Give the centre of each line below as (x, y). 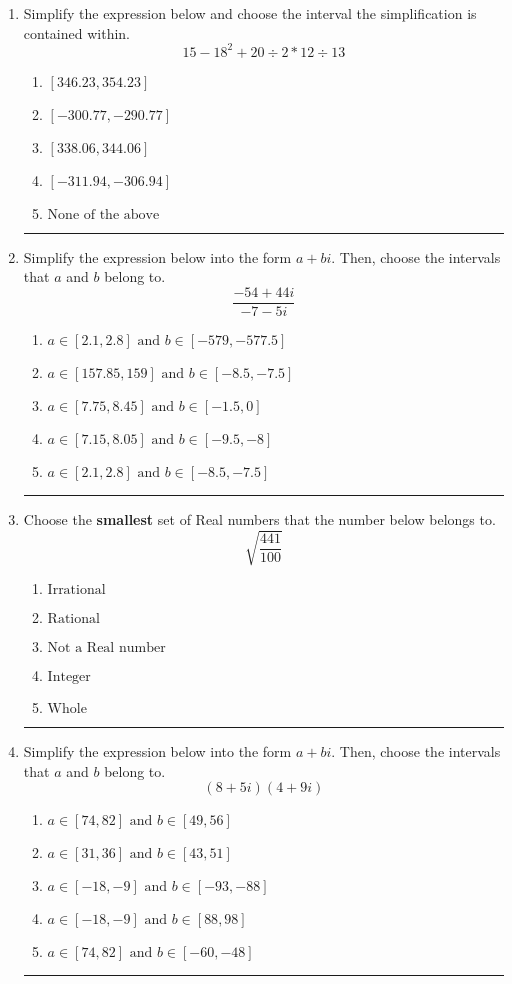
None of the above (103, 214)
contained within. (76, 32)
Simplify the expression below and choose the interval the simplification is (250, 13)
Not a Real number (106, 648)
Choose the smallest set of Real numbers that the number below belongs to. (259, 518)
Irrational (76, 590)
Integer (69, 677)
